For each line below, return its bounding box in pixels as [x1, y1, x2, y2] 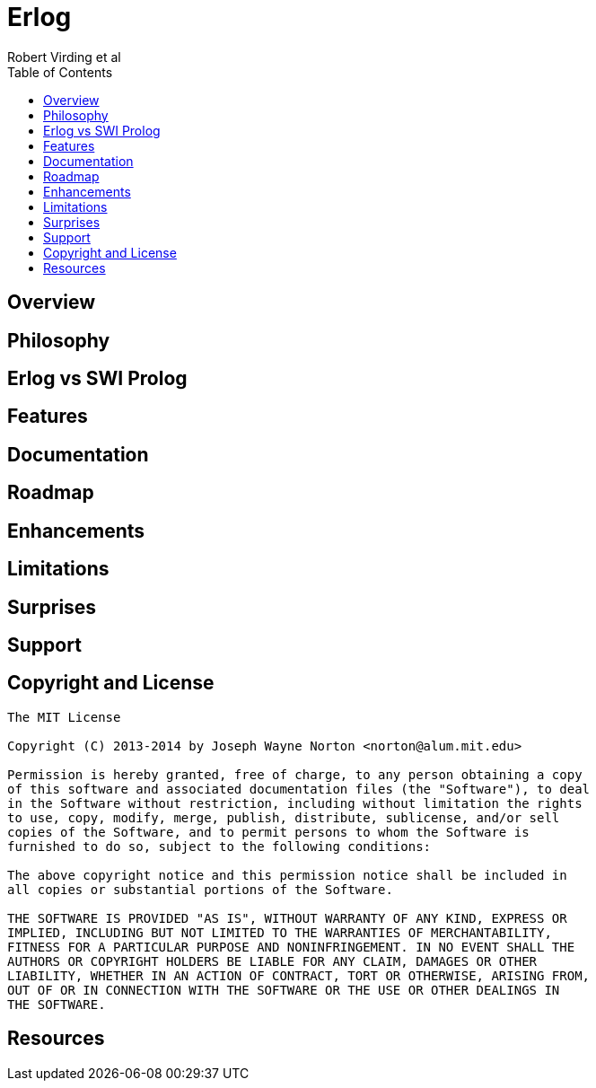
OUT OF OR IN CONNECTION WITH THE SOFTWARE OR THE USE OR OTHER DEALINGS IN [7, 982, 560, 997]
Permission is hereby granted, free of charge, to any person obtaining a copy [7, 767, 583, 782]
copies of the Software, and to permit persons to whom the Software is [7, 824, 530, 839]
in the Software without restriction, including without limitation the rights [7, 795, 583, 811]
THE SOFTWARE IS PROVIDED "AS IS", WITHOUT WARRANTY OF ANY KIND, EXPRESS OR [7, 910, 567, 926]
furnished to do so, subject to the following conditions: [7, 838, 432, 854]
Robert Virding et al [7, 48, 121, 65]
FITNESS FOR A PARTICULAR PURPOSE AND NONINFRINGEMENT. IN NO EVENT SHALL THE [7, 939, 575, 954]
